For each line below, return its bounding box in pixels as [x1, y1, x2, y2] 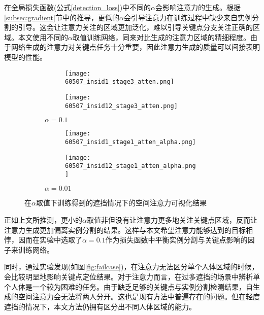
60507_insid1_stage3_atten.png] [65, 78, 174, 86]
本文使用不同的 [18, 31, 68, 42]
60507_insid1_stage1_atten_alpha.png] [65, 138, 196, 146]
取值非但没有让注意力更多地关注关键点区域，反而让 [86, 215, 257, 225]
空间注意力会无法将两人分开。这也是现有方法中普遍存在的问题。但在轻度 [18, 291, 260, 302]
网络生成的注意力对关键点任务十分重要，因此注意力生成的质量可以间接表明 [11, 42, 260, 52]
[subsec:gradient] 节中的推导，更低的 [4, 12, 119, 22]
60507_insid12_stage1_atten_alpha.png [65, 162, 196, 170]
